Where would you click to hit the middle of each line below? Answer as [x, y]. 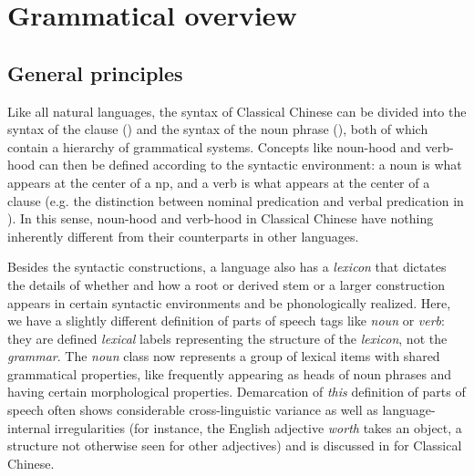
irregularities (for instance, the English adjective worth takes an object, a [258, 427]
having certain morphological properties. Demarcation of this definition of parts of [237, 392]
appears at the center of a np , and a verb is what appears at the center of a [219, 182]
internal [29, 427]
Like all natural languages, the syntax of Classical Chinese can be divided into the [237, 111]
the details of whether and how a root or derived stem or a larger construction [227, 284]
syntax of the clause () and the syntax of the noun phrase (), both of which [218, 129]
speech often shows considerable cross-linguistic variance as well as [193, 410]
